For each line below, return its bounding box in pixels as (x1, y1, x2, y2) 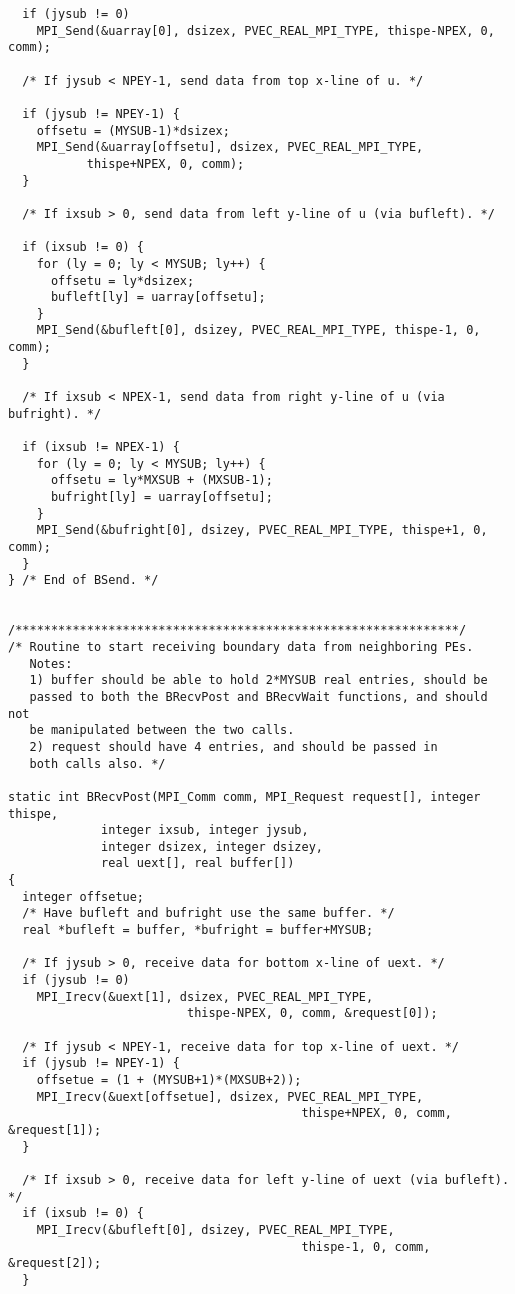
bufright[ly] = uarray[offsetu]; (50, 490, 273, 505)
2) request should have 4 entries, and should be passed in (29, 739, 438, 754)
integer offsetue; (22, 889, 145, 904)
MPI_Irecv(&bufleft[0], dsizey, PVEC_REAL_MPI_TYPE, (36, 1222, 395, 1237)
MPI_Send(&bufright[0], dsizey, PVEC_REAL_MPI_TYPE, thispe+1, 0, (36, 523, 488, 538)
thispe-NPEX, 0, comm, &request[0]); (186, 1006, 438, 1021)
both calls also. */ (29, 756, 166, 771)
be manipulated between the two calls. (29, 723, 295, 738)
